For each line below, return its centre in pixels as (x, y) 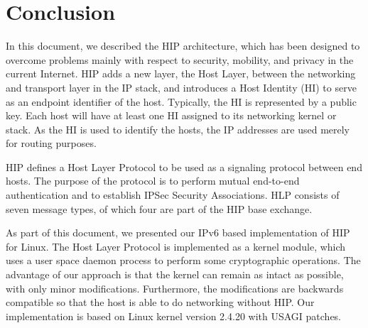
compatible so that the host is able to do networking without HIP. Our (160, 302)
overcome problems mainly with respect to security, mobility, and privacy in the (180, 59)
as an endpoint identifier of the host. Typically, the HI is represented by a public (181, 101)
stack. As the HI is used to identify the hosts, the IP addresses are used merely (178, 129)
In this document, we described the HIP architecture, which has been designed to (183, 46)
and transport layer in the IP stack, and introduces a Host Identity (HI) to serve (181, 87)
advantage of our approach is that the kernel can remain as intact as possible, (175, 274)
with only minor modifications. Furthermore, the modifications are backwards (175, 288)
